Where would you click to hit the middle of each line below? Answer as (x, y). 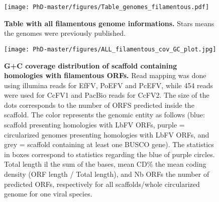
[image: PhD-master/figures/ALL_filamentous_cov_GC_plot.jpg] (110, 49)
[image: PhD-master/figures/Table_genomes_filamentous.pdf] (107, 7)
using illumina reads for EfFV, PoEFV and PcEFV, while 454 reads (109, 85)
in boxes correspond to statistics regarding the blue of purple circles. (110, 154)
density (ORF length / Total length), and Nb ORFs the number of (107, 174)
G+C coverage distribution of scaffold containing (91, 65)
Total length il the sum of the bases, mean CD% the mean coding (105, 164)
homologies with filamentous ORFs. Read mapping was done (105, 75)
